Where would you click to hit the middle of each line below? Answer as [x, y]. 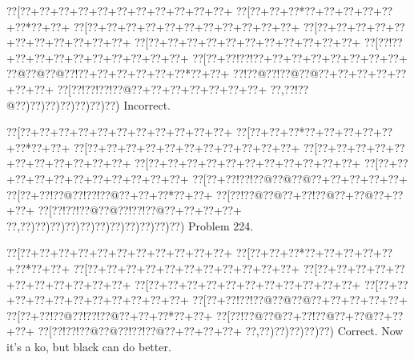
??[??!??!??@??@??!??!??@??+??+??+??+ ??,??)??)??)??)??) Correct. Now [221, 331]
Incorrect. [147, 104]
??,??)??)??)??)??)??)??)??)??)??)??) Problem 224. [130, 225]
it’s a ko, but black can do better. [89, 346]
